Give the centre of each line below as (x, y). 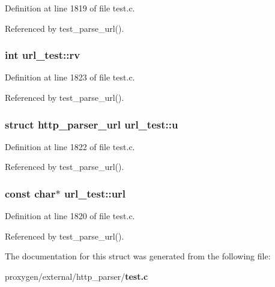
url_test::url (95, 193)
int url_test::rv (43, 55)
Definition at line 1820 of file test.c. (70, 216)
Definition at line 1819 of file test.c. (70, 8)
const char (30, 193)
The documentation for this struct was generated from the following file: (138, 256)
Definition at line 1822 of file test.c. (70, 146)
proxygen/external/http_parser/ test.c (77, 276)
